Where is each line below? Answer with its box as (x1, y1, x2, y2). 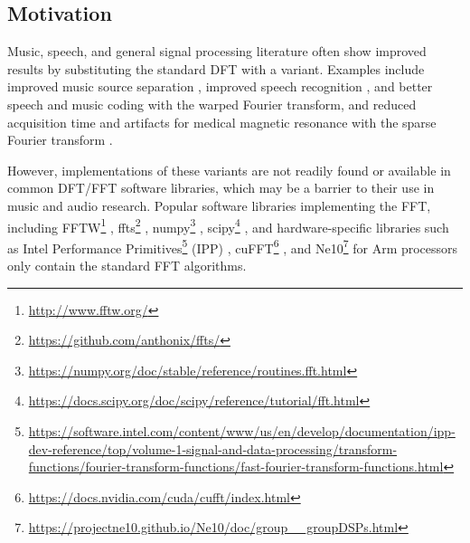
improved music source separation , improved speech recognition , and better (7, 77, 433, 96)
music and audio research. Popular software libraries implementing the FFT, (7, 195, 431, 214)
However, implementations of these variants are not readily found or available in (7, 160, 451, 179)
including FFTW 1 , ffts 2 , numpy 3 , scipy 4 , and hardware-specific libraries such (7, 214, 449, 236)
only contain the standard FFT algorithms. (7, 256, 247, 275)
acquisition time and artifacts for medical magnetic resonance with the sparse (7, 112, 437, 131)
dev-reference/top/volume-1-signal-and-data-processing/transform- (28, 439, 398, 458)
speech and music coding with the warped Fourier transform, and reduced (7, 94, 417, 113)
